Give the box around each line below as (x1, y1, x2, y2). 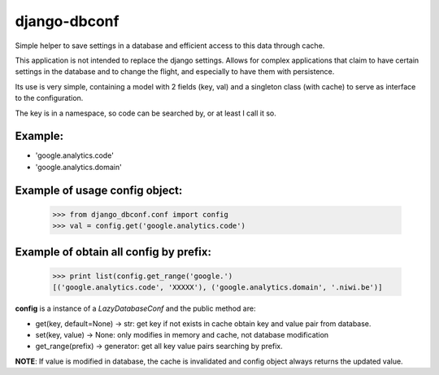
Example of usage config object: (15, 183, 183, 197)
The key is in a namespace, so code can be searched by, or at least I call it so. (15, 108, 276, 118)
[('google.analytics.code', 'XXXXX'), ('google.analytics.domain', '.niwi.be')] (52, 283, 383, 292)
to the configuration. (15, 94, 84, 103)
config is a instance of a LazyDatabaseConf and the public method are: (15, 303, 256, 313)
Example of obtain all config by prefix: (15, 245, 211, 259)
